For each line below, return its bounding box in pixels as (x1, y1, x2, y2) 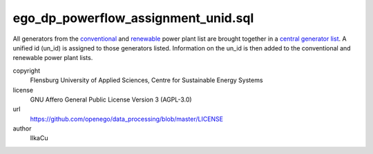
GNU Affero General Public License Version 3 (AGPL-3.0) (30, 95, 193, 104)
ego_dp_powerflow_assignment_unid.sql (12, 10, 254, 26)
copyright (12, 66, 41, 75)
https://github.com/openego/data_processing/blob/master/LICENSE (30, 115, 224, 123)
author (12, 124, 32, 133)
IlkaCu (30, 134, 48, 142)
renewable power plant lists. (12, 54, 93, 62)
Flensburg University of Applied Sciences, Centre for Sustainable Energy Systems (30, 76, 263, 84)
